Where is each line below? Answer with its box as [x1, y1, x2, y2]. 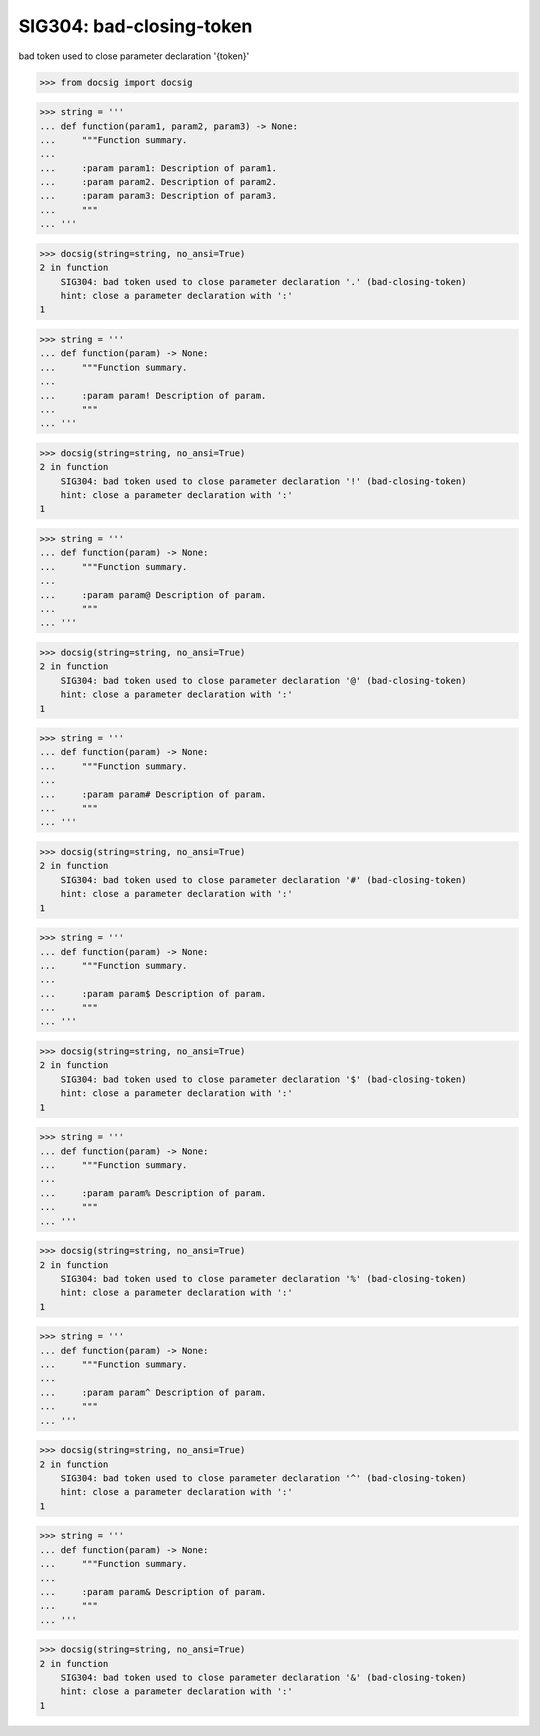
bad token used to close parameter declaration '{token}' [18, 50, 250, 62]
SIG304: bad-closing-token [18, 15, 253, 37]
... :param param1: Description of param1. [39, 162, 277, 174]
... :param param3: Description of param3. [39, 190, 277, 202]
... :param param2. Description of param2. [39, 176, 277, 188]
